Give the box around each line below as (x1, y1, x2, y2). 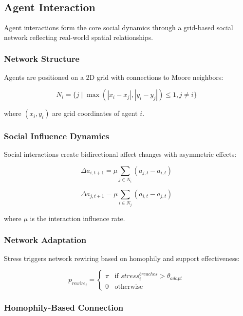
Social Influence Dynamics (4, 130, 110, 142)
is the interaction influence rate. (30, 213, 125, 223)
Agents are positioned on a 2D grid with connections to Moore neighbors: (4, 72, 224, 82)
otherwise (114, 283, 143, 290)
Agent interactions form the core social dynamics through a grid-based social (4, 22, 233, 33)
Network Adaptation (4, 234, 87, 246)
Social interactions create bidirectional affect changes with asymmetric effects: (4, 149, 237, 159)
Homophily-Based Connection (4, 301, 124, 314)
